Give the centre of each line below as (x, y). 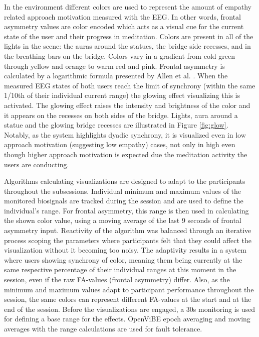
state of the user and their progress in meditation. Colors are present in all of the (129, 36)
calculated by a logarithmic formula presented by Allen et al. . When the (116, 76)
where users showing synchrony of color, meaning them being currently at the (123, 259)
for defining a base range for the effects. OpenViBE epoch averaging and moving (127, 319)
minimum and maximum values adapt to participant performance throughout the (129, 289)
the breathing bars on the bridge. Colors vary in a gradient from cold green (119, 55)
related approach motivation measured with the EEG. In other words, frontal (123, 16)
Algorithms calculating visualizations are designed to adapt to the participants (125, 181)
